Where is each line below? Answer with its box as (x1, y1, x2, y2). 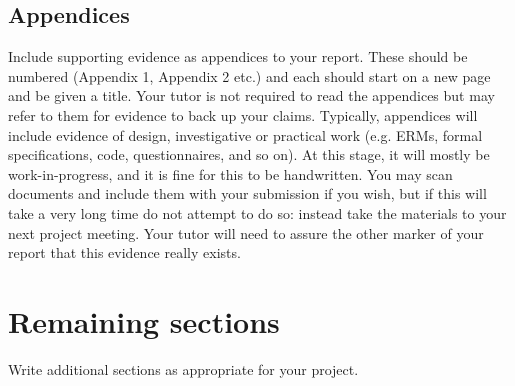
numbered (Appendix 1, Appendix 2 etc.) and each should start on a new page (8, 65, 491, 86)
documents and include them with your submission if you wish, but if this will (8, 183, 487, 204)
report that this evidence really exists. (8, 242, 241, 263)
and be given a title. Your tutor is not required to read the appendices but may (8, 85, 495, 106)
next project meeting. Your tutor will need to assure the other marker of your (8, 222, 484, 243)
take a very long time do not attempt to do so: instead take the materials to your (8, 202, 507, 223)
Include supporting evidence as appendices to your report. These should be (8, 46, 468, 67)
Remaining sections (8, 300, 280, 341)
